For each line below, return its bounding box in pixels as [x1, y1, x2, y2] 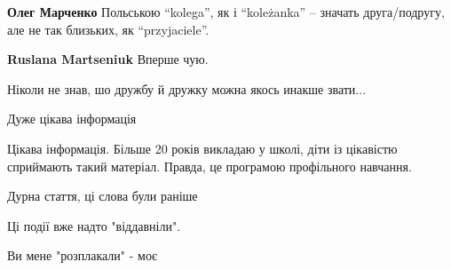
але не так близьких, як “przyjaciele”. [7, 20, 210, 38]
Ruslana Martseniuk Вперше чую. [7, 50, 209, 68]
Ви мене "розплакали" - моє [7, 246, 157, 265]
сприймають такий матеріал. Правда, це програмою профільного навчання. [7, 156, 412, 175]
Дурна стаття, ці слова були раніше [7, 187, 198, 205]
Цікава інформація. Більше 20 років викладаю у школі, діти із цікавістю [7, 139, 398, 157]
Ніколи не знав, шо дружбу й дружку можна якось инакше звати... [7, 79, 367, 98]
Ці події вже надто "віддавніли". [7, 216, 181, 234]
